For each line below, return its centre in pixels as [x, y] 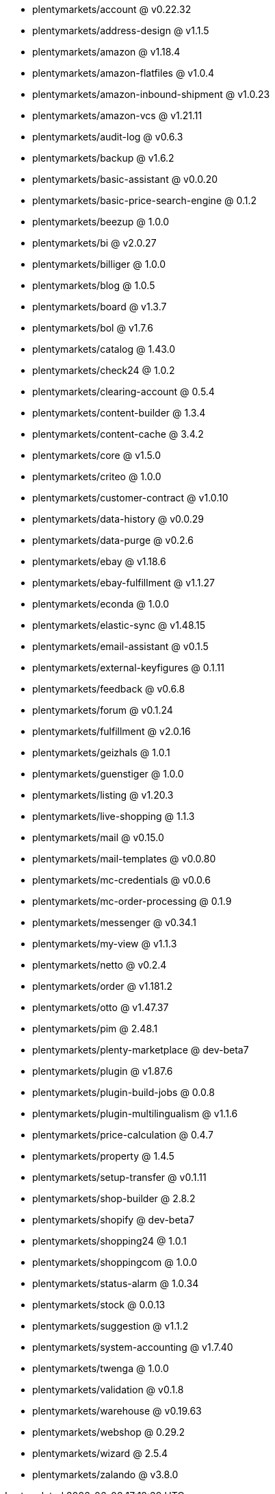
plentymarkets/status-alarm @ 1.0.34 [116, 1283]
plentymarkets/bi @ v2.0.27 [94, 243]
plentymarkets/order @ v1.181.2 [102, 986]
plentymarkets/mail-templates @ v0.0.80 [124, 859]
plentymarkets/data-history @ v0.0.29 [118, 519]
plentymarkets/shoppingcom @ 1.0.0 [115, 1262]
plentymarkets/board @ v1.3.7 [100, 307]
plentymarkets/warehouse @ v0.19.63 [117, 1411]
